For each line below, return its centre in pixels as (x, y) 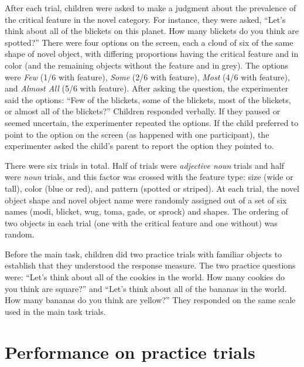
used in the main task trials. (55, 311)
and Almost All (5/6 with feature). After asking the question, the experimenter (147, 88)
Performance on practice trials (130, 351)
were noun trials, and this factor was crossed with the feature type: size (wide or (149, 177)
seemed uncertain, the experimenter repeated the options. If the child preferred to (152, 122)
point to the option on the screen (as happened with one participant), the (137, 134)
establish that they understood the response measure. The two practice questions (150, 265)
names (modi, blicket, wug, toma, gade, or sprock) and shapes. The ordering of (146, 211)
